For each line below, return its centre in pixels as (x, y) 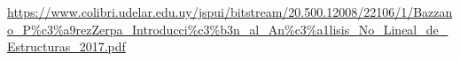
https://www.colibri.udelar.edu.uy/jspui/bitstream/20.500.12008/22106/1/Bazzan (230, 11)
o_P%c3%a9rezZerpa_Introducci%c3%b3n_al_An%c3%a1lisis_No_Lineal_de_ (228, 29)
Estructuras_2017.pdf (66, 46)
